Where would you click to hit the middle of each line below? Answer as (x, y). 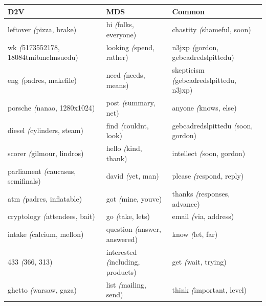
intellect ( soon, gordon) (209, 153)
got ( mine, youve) (134, 198)
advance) (186, 203)
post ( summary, (131, 103)
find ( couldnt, (127, 125)
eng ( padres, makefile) (42, 80)
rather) (117, 57)
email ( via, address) (203, 216)
